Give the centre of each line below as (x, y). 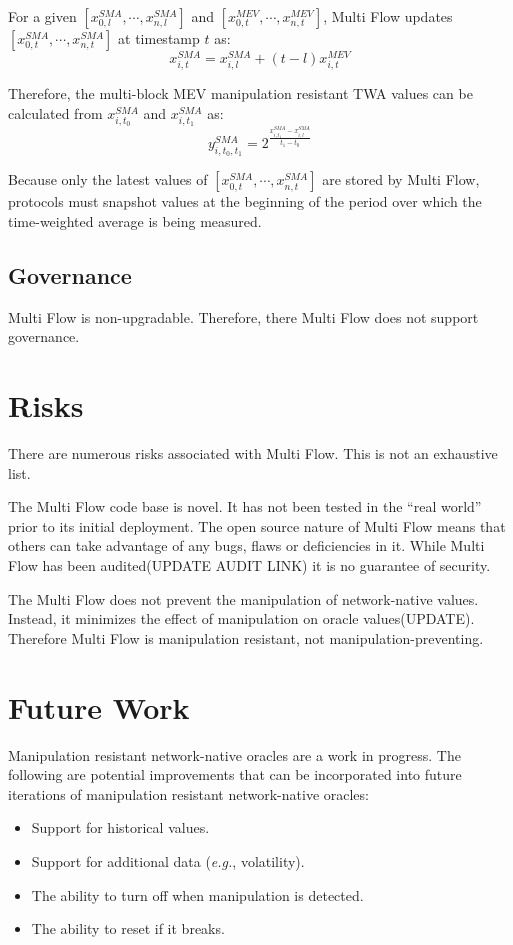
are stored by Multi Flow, (401, 179)
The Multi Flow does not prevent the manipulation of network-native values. (243, 598)
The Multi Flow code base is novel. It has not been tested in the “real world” (245, 506)
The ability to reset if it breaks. (128, 928)
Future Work (99, 706)
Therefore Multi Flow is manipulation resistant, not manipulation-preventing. (246, 637)
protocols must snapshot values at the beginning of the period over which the (245, 201)
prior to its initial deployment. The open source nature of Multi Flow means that (257, 525)
